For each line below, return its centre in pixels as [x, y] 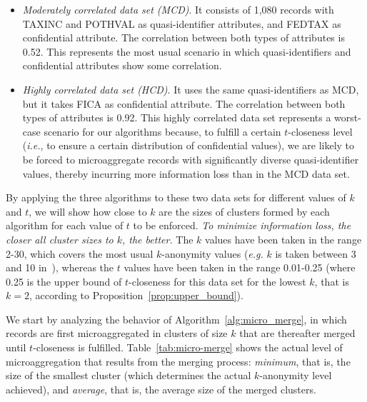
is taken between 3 [316, 253]
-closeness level [320, 131]
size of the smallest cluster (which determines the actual [129, 375]
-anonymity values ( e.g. [212, 253]
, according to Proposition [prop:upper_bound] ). [136, 295]
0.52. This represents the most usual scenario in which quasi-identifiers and [187, 51]
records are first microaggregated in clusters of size [117, 333]
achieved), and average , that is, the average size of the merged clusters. [161, 389]
